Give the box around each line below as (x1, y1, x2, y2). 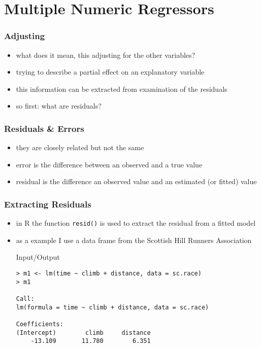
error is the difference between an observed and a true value (16, 159, 203, 169)
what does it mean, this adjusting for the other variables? (16, 49, 195, 60)
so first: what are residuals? (16, 100, 102, 111)
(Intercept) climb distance (16, 329, 151, 336)
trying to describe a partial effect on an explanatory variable (16, 66, 205, 77)
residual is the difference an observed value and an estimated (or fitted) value (16, 176, 257, 187)
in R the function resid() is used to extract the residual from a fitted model (16, 218, 256, 228)
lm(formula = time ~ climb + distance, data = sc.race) (16, 303, 209, 311)
